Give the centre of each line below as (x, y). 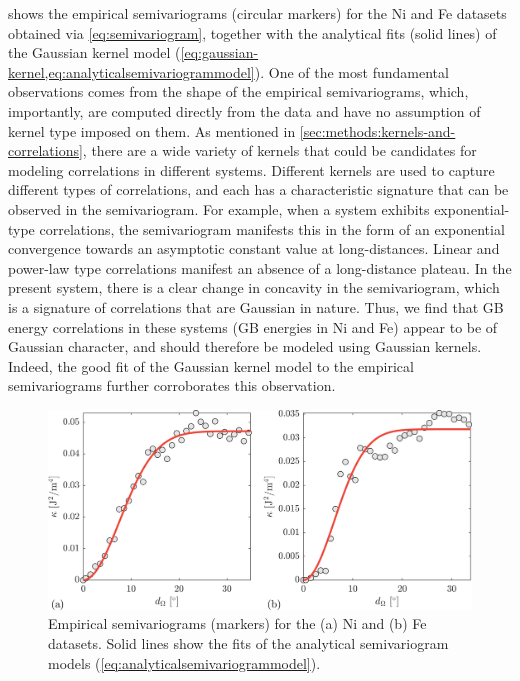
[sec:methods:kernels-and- (377, 130)
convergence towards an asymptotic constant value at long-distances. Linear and (254, 248)
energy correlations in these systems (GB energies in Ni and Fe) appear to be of (253, 326)
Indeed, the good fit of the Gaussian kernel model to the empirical (211, 365)
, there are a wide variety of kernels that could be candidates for (279, 150)
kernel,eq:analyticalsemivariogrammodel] (131, 71)
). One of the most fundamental (351, 71)
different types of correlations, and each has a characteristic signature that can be (258, 189)
